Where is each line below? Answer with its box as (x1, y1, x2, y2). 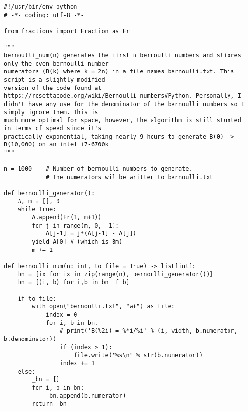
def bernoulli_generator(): (4, 190, 95, 197)
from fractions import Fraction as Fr (4, 27, 130, 35)
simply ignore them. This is (4, 108, 98, 116)
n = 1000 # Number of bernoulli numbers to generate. (4, 165, 192, 173)
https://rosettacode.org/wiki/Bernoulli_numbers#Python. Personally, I (4, 92, 241, 100)
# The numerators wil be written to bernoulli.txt (45, 173, 213, 180)
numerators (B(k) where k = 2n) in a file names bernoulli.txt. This (4, 68, 234, 75)
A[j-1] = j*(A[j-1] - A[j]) (45, 230, 137, 237)
